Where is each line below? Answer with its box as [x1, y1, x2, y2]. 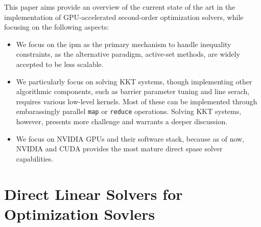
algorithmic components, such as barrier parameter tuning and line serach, [16, 86, 250, 97]
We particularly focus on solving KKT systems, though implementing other [16, 76, 252, 86]
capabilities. [16, 153, 54, 164]
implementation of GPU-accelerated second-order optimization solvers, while [4, 11, 244, 22]
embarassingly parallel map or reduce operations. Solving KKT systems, [16, 106, 242, 117]
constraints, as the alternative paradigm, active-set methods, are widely [16, 49, 240, 59]
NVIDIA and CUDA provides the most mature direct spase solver [16, 143, 223, 154]
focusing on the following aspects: [4, 21, 109, 32]
